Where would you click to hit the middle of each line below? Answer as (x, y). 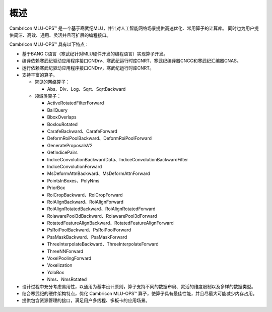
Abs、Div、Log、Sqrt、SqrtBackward (86, 89)
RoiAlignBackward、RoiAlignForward (85, 202)
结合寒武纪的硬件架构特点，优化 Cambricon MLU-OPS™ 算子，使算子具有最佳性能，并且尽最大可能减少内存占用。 (140, 293)
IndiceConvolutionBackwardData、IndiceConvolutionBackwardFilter (118, 159)
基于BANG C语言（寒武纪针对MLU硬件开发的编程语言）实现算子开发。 (95, 53)
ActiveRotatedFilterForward (76, 103)
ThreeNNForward (65, 251)
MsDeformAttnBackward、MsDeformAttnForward (99, 173)
